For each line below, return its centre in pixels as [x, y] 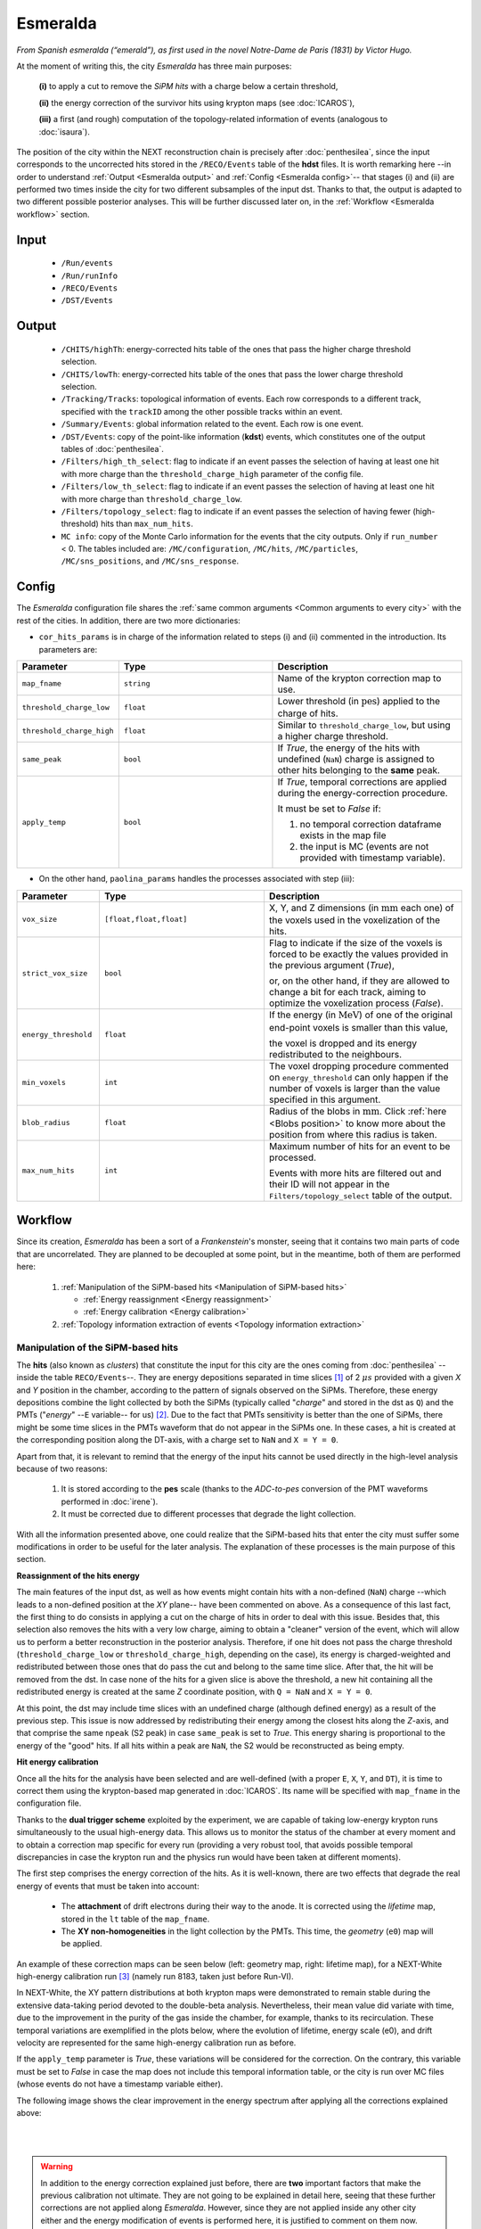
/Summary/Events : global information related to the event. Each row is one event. [212, 424]
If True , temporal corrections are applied [362, 782]
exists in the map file [343, 835]
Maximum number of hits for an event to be [359, 1146]
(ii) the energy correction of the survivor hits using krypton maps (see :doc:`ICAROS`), [197, 103]
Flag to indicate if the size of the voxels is [355, 943]
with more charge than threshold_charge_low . [151, 498]
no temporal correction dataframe [371, 825]
